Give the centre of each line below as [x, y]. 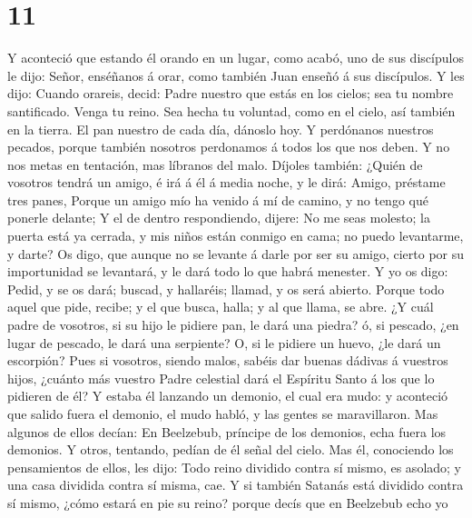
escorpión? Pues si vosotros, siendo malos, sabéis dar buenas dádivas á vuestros [228, 360]
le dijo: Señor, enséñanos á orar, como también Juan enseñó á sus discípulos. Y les [236, 75]
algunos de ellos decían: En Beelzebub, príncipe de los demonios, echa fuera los [227, 431]
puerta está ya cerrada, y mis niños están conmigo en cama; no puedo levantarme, [236, 236]
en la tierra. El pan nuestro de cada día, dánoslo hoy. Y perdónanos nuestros [221, 129]
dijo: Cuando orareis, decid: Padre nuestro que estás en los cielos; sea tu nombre [231, 93]
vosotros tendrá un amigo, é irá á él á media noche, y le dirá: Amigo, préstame [226, 182]
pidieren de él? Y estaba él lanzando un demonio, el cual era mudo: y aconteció [228, 396]
